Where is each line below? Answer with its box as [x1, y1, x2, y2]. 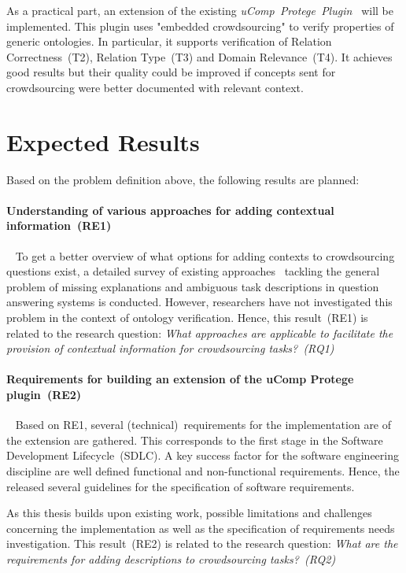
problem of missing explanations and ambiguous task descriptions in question [6, 278, 379, 294]
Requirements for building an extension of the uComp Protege [6, 371, 354, 387]
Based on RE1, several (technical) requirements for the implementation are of [15, 416, 392, 433]
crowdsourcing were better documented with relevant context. [6, 79, 304, 95]
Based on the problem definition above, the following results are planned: [6, 171, 360, 187]
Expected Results [6, 125, 200, 157]
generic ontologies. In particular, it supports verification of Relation [6, 33, 332, 50]
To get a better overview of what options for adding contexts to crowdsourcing [15, 247, 395, 264]
